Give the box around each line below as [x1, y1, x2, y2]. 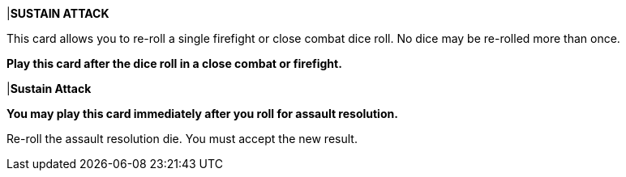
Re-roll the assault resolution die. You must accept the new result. [6, 132, 358, 145]
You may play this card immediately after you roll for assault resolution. [6, 107, 398, 120]
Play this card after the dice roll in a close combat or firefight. [6, 57, 342, 70]
